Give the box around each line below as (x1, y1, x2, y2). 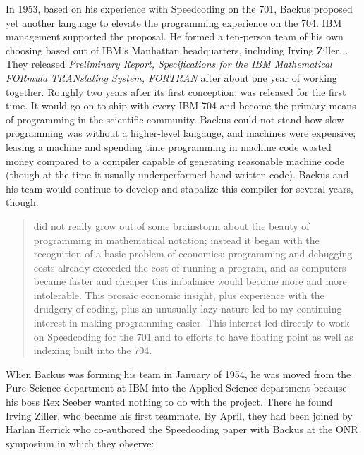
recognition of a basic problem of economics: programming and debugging (33, 246, 353, 261)
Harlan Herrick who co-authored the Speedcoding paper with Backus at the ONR (6, 422, 358, 437)
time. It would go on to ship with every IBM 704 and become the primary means (6, 98, 356, 113)
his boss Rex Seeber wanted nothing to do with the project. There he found (6, 394, 333, 409)
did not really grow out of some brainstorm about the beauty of (33, 218, 310, 233)
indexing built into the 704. (33, 343, 152, 358)
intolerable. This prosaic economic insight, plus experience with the (33, 287, 324, 302)
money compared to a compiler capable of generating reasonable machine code (6, 153, 345, 168)
